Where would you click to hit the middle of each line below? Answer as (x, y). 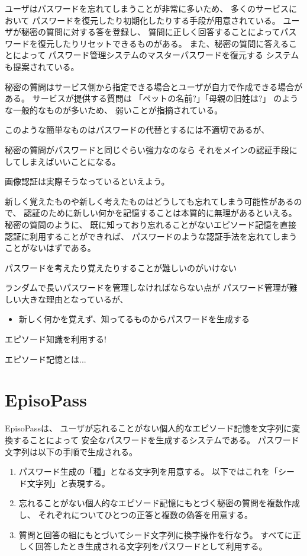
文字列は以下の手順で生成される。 (71, 451)
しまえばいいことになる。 (71, 161)
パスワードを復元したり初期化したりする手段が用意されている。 (156, 20)
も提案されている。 (42, 66)
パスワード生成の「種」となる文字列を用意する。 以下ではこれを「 (148, 471)
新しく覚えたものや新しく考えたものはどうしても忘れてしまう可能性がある (149, 201)
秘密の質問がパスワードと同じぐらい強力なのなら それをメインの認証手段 (147, 149)
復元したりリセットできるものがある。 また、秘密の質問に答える (163, 43)
